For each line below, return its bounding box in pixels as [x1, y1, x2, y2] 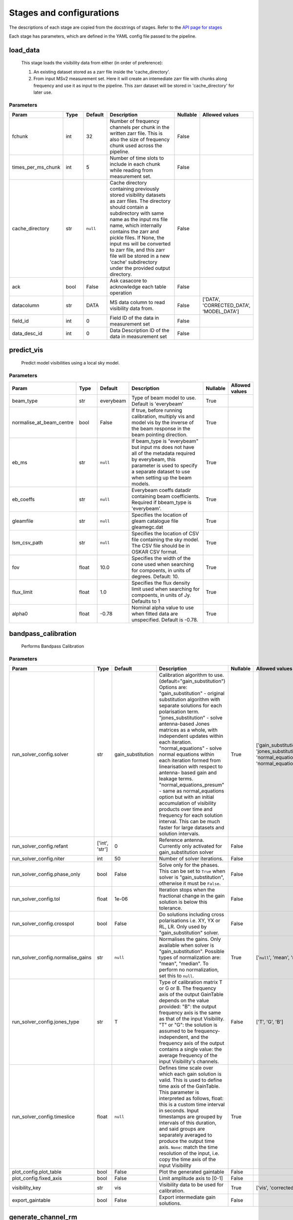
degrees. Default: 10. [131, 573, 179, 580]
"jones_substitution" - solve [159, 714, 223, 721]
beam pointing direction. [131, 431, 188, 438]
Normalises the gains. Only [159, 936, 221, 943]
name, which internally [109, 222, 162, 229]
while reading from [109, 167, 153, 174]
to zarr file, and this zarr [109, 246, 166, 253]
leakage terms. [159, 775, 193, 782]
